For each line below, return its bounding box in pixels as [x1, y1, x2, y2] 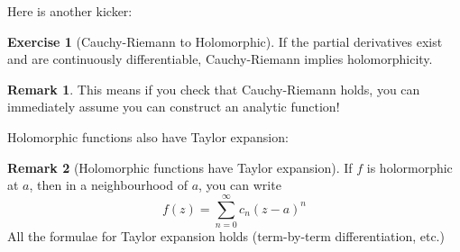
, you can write [198, 175, 281, 194]
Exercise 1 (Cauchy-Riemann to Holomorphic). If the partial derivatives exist [7, 31, 443, 50]
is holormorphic [366, 157, 453, 176]
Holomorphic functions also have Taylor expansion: [7, 127, 289, 146]
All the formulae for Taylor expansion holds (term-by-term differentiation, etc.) [7, 226, 445, 245]
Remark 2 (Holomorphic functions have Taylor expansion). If [7, 157, 353, 176]
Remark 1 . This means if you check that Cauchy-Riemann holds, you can [7, 79, 420, 98]
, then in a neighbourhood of [29, 175, 188, 194]
